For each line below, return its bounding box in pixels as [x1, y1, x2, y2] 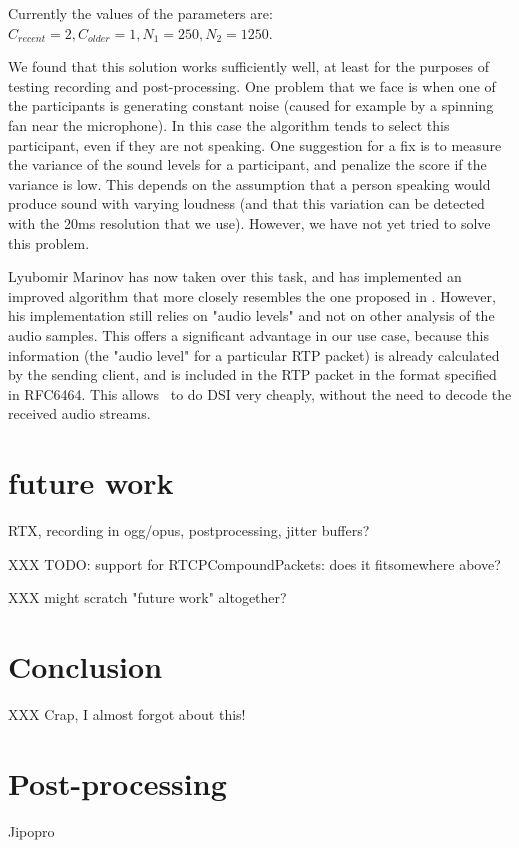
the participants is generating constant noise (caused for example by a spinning [8, 95, 494, 116]
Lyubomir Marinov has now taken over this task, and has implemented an [8, 266, 462, 287]
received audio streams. [8, 403, 151, 424]
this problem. [8, 232, 90, 253]
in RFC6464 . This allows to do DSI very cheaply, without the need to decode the [8, 383, 512, 404]
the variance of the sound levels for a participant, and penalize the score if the [8, 154, 487, 175]
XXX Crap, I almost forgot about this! [8, 703, 246, 724]
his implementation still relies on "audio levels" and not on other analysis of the [8, 305, 495, 326]
